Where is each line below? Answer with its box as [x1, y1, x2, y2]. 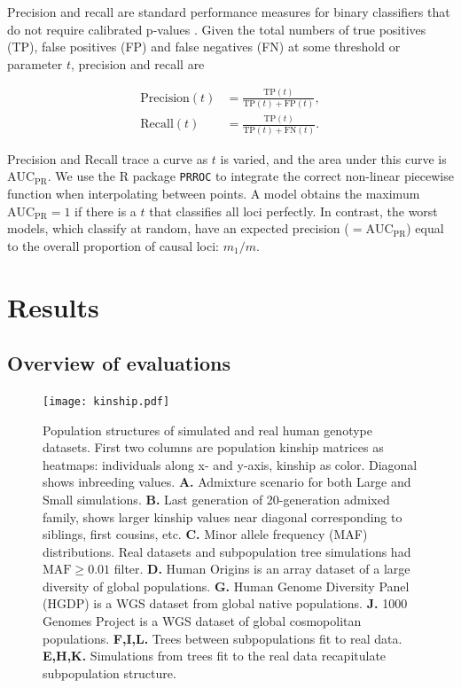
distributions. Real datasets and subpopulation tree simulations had [43, 542, 411, 560]
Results [7, 288, 99, 324]
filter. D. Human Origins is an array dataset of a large [113, 559, 410, 578]
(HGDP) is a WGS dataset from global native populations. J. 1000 [43, 594, 408, 613]
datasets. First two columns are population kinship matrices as [43, 438, 384, 457]
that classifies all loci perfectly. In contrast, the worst [149, 201, 438, 220]
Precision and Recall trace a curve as [7, 149, 208, 168]
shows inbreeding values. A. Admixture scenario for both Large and [43, 473, 411, 491]
